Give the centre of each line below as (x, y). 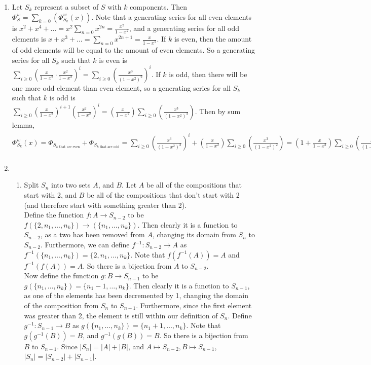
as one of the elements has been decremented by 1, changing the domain (136, 295)
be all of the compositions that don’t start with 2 (163, 195)
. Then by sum (218, 111)
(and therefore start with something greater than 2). (105, 205)
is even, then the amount (213, 39)
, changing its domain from (194, 234)
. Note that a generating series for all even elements (171, 16)
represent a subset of (67, 7)
